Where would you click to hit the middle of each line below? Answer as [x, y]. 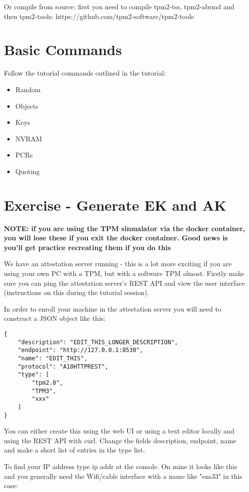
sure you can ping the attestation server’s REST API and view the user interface [124, 283]
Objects [27, 106]
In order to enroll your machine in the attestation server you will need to [113, 308]
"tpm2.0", [47, 383]
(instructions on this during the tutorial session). [77, 292]
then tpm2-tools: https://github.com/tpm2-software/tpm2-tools [99, 16]
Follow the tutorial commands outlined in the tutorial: [85, 73]
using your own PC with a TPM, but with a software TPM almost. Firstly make [124, 273]
